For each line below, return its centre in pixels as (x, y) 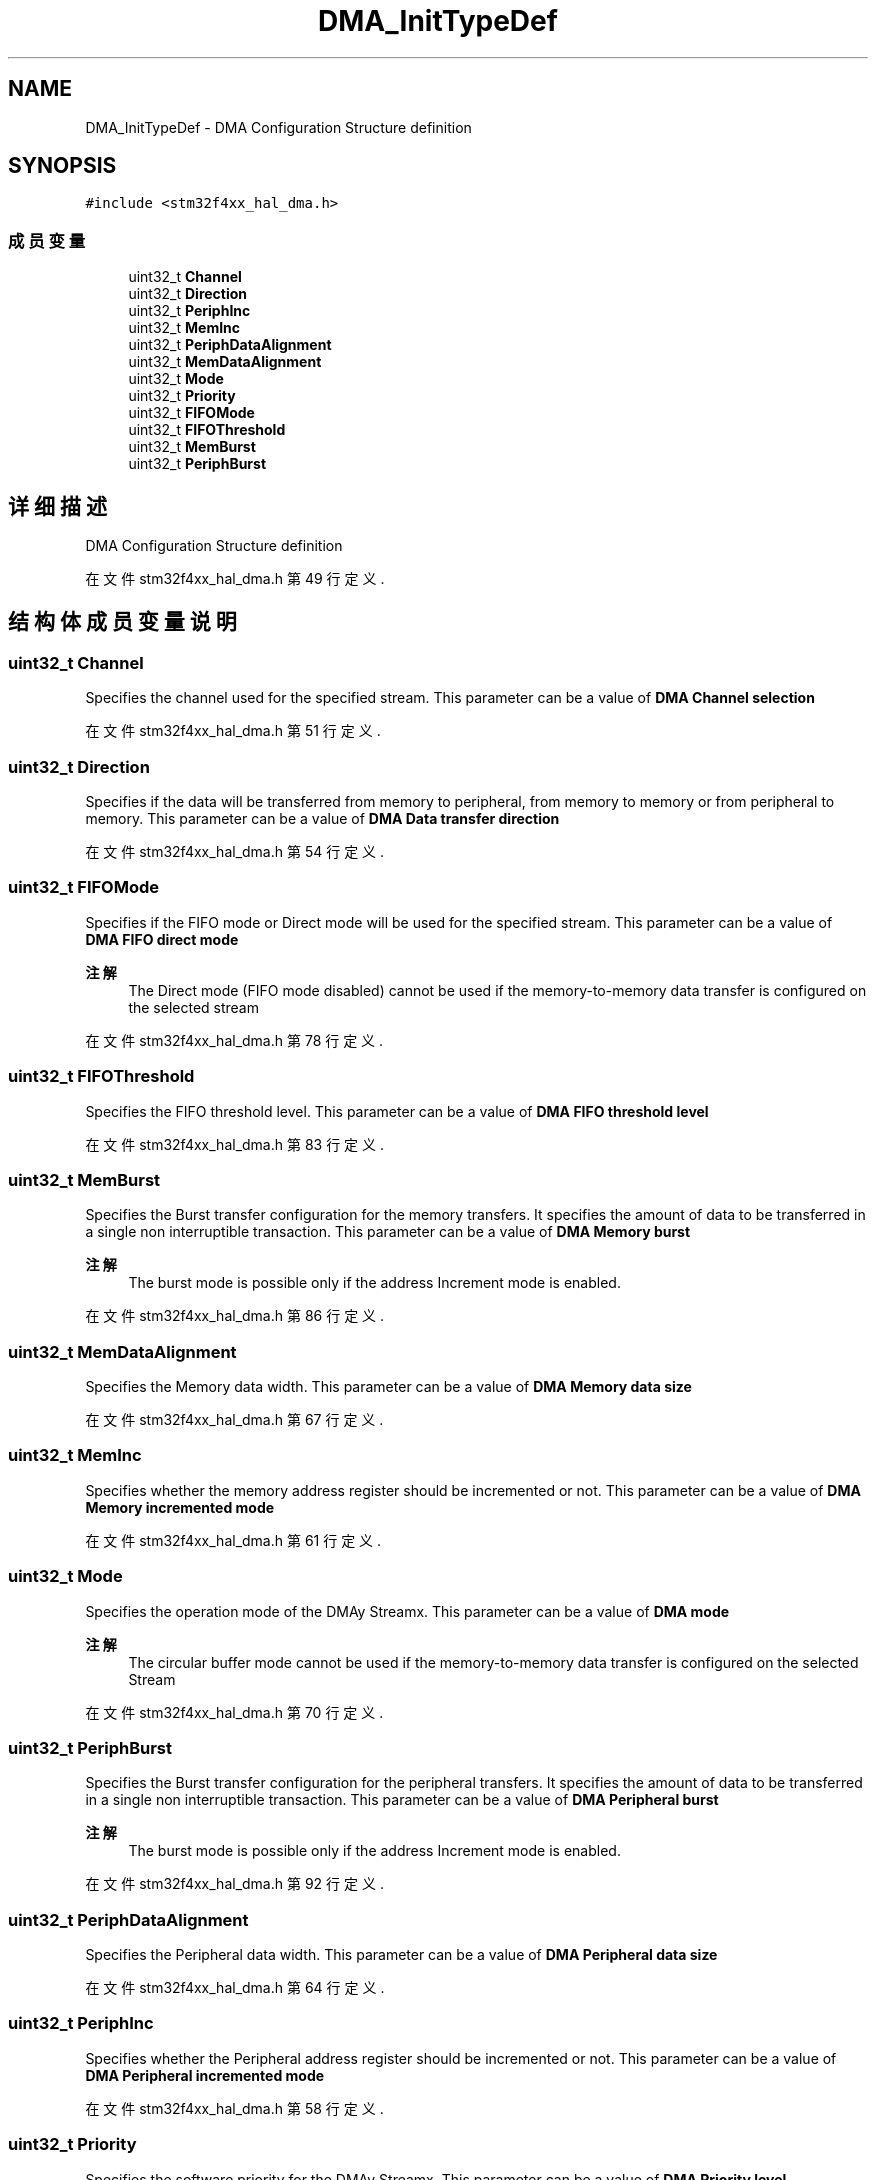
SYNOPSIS (62, 166)
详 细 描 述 (57, 506)
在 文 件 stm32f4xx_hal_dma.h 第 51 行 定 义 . (233, 731)
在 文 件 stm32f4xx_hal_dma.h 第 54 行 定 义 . (235, 851)
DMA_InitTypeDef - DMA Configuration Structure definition (278, 127)
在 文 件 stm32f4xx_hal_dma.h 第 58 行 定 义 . (234, 2108)
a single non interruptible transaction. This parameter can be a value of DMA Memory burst (388, 1232)
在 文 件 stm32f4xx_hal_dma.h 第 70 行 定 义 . (234, 1712)
